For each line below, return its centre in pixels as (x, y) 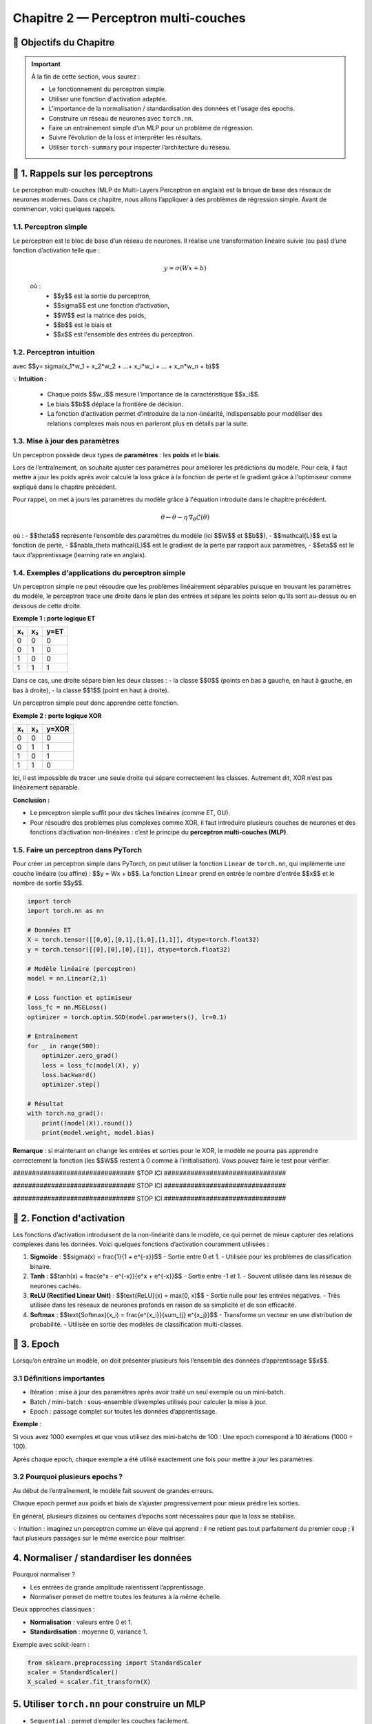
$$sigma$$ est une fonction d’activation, (112, 305)
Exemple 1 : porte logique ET (54, 619)
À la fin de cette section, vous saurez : (86, 77)
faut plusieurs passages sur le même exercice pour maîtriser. (99, 1538)
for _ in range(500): (64, 1046)
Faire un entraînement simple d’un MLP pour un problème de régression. (151, 128)
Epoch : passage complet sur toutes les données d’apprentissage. (124, 1412)
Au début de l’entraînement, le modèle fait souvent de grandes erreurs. (113, 1490)
